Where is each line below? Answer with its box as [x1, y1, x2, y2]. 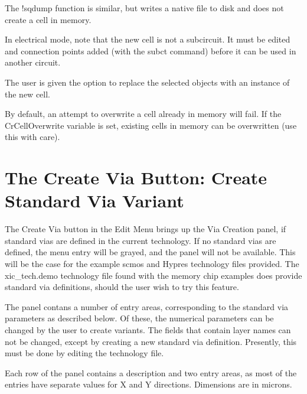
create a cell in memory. [5, 13, 92, 25]
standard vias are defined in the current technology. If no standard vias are [5, 234, 276, 246]
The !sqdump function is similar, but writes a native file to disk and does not [5, 2, 284, 14]
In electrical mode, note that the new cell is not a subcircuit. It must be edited [5, 33, 290, 45]
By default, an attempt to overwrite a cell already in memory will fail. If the [5, 108, 282, 120]
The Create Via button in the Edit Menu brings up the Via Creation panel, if [5, 223, 286, 235]
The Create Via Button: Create [5, 165, 267, 190]
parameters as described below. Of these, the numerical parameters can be [5, 312, 274, 324]
